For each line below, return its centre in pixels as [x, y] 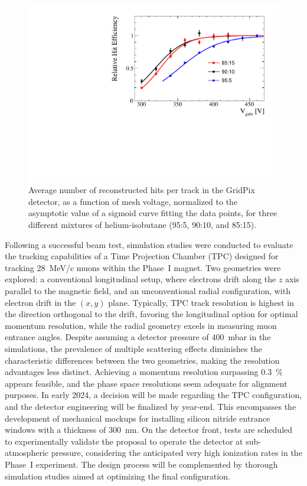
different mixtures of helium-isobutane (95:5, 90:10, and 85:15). [143, 225]
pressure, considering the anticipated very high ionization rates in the [177, 453]
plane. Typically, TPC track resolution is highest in [201, 302]
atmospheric [27, 453]
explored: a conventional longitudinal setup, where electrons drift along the [141, 279]
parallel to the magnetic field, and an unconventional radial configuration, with [148, 291]
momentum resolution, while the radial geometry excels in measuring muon [141, 325]
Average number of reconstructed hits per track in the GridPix [142, 190]
